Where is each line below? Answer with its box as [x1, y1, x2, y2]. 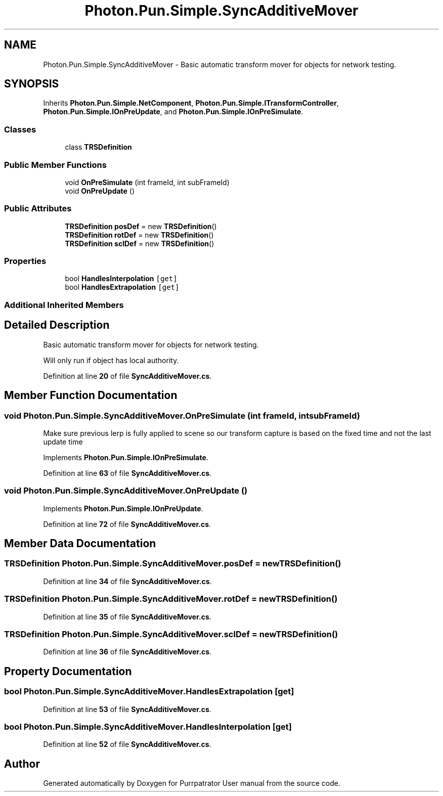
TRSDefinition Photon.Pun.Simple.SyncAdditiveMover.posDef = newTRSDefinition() [4, 558, 341, 569]
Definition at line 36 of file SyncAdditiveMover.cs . [43, 647, 212, 656]
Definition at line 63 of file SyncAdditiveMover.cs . [43, 468, 212, 477]
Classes [4, 124, 36, 135]
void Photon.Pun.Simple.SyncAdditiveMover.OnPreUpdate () [4, 485, 248, 496]
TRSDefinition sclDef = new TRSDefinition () [65, 239, 214, 248]
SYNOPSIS [4, 77, 59, 91]
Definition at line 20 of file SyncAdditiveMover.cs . [43, 371, 212, 380]
